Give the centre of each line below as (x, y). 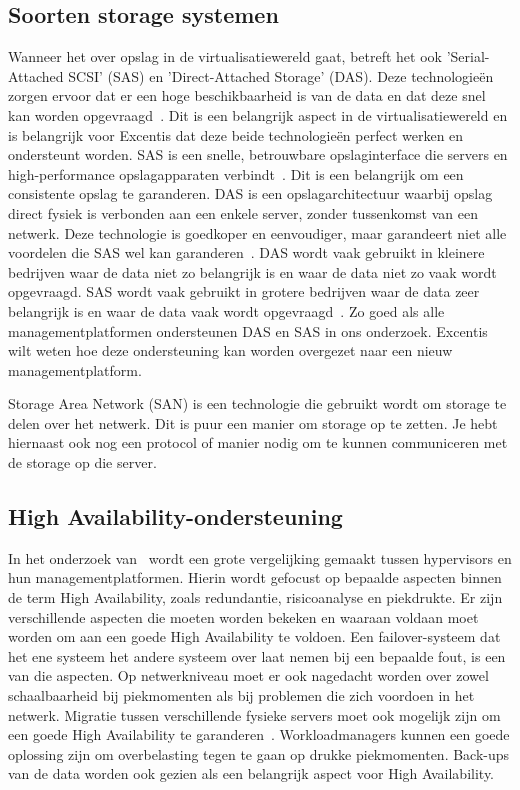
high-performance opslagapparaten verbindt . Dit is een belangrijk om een (236, 173)
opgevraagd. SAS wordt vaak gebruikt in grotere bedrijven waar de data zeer (244, 291)
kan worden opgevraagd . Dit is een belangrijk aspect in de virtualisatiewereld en (258, 114)
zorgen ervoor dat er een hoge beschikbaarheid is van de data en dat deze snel (247, 95)
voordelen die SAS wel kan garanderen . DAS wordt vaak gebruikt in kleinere (246, 252)
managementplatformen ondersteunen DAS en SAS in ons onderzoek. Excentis (248, 330)
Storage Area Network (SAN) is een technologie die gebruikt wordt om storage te (257, 403)
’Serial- (468, 56)
